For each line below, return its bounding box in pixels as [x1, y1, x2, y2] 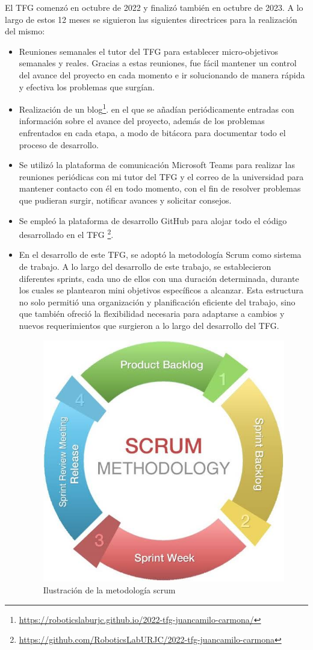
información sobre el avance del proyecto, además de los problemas [19, 114, 265, 127]
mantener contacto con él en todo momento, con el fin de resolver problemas [19, 182, 301, 195]
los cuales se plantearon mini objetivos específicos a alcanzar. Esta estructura [19, 284, 304, 296]
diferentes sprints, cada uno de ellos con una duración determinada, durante [19, 272, 299, 284]
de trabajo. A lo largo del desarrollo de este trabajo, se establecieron [19, 260, 271, 272]
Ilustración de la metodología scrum [43, 584, 176, 596]
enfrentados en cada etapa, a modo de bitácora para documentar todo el [19, 127, 286, 139]
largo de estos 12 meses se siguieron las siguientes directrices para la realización [5, 13, 297, 25]
